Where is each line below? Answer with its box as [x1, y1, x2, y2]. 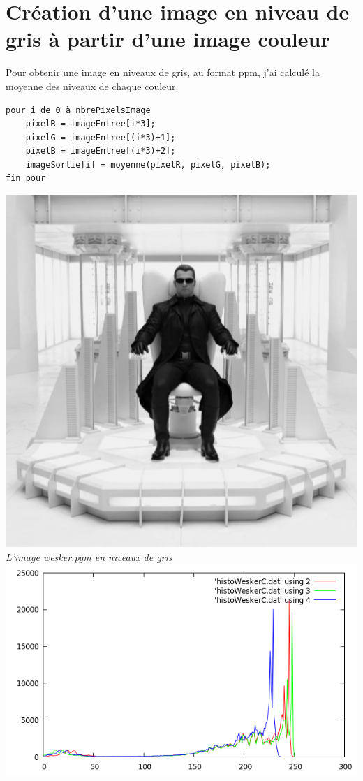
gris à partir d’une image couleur [6, 24, 330, 53]
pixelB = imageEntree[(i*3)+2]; [25, 146, 176, 156]
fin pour [6, 173, 46, 184]
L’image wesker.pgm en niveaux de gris [6, 549, 172, 564]
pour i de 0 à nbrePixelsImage [6, 105, 151, 115]
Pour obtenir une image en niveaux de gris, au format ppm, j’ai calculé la [6, 65, 320, 80]
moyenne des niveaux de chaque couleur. [6, 78, 179, 93]
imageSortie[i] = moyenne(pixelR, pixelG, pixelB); [25, 159, 271, 170]
